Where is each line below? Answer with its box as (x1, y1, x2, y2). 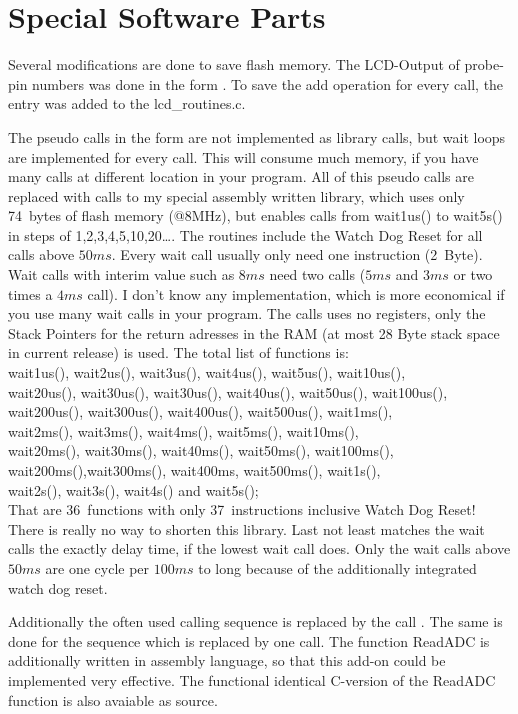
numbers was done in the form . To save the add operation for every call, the (32, 73, 504, 94)
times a (8, 283, 53, 304)
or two (453, 264, 493, 285)
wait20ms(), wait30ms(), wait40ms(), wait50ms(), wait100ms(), (8, 440, 394, 461)
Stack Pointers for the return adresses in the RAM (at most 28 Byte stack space (8, 322, 500, 343)
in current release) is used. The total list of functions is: (8, 342, 349, 363)
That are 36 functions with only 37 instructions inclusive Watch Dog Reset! (8, 499, 476, 520)
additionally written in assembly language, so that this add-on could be (8, 650, 446, 671)
